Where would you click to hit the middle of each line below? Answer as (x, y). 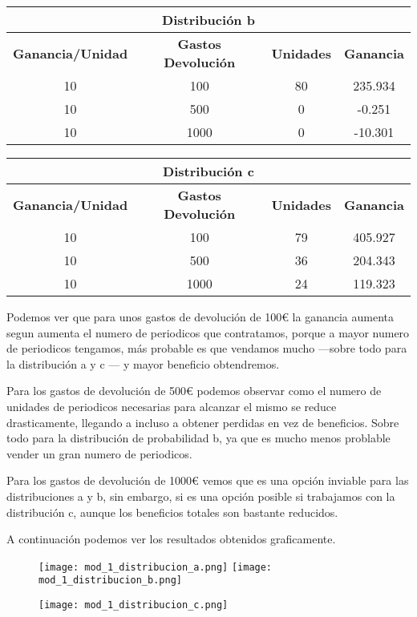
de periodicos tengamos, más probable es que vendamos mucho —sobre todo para (207, 348)
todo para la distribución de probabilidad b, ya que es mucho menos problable (198, 438)
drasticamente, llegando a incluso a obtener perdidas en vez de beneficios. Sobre (203, 422)
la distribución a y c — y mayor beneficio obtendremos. (143, 363)
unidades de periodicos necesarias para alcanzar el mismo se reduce (172, 406)
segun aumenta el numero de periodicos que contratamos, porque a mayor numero (208, 332)
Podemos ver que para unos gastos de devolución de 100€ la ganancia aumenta (200, 317)
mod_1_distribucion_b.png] (110, 581)
